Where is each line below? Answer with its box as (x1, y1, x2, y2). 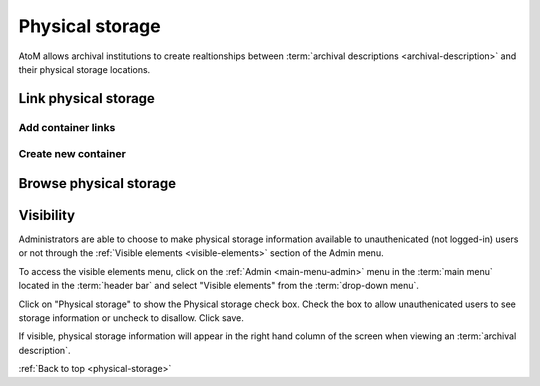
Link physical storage (18, 90, 155, 107)
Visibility (18, 206, 75, 224)
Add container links (18, 120, 116, 134)
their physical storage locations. (18, 63, 151, 75)
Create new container (18, 147, 127, 161)
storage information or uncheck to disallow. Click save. (18, 311, 245, 324)
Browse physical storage (18, 175, 177, 192)
